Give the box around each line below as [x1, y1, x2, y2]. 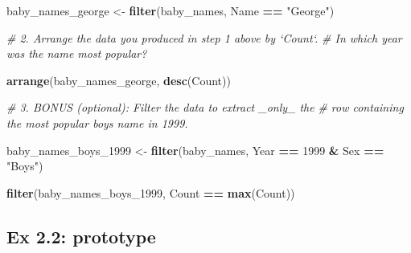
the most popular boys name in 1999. [6, 114, 188, 131]
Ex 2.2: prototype [6, 223, 156, 248]
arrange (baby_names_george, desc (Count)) [6, 71, 231, 88]
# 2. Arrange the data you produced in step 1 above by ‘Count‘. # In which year [6, 29, 402, 46]
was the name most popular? [6, 45, 147, 62]
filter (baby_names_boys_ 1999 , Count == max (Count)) [6, 184, 295, 201]
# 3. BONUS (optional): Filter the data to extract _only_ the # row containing [6, 99, 404, 116]
